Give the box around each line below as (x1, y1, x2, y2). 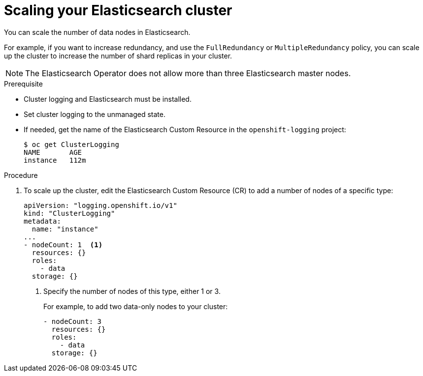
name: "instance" (32, 225, 98, 233)
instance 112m (24, 156, 86, 164)
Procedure (4, 171, 38, 179)
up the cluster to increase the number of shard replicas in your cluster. (4, 51, 232, 60)
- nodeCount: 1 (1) (24, 240, 103, 249)
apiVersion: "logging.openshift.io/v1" (24, 201, 177, 209)
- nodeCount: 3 (43, 317, 102, 325)
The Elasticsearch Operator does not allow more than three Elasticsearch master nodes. (25, 68, 351, 78)
